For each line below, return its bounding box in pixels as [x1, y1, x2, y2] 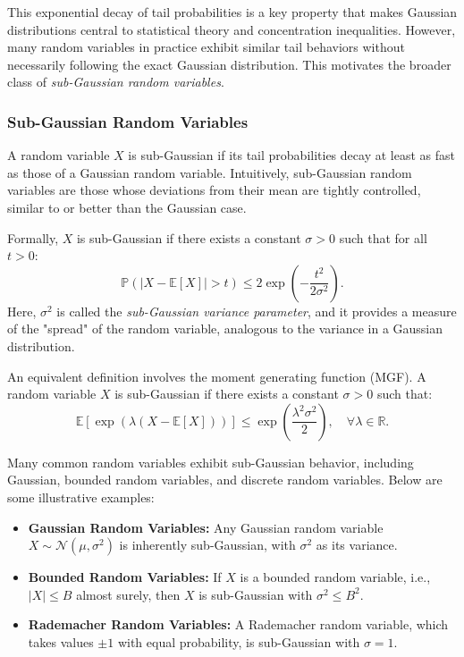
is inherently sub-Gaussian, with [119, 535, 296, 554]
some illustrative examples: [7, 487, 155, 506]
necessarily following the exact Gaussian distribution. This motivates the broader [7, 55, 451, 73]
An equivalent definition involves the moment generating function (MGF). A [7, 366, 426, 385]
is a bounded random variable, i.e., [240, 568, 431, 586]
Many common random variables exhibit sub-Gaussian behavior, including [7, 452, 414, 471]
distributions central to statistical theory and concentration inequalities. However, [7, 20, 456, 38]
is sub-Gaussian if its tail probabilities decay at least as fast [128, 146, 455, 164]
